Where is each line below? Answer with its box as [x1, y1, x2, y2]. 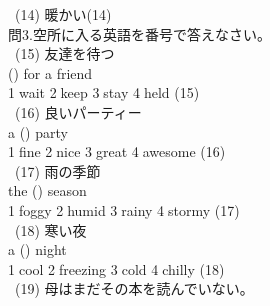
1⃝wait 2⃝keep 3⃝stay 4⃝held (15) [8, 82, 200, 103]
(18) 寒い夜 [14, 219, 87, 240]
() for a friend [8, 62, 93, 83]
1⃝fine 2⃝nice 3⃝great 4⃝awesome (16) [8, 141, 226, 162]
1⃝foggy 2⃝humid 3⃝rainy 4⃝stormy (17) [8, 199, 240, 220]
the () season [8, 180, 87, 201]
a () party [8, 121, 68, 142]
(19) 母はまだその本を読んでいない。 [14, 278, 254, 299]
